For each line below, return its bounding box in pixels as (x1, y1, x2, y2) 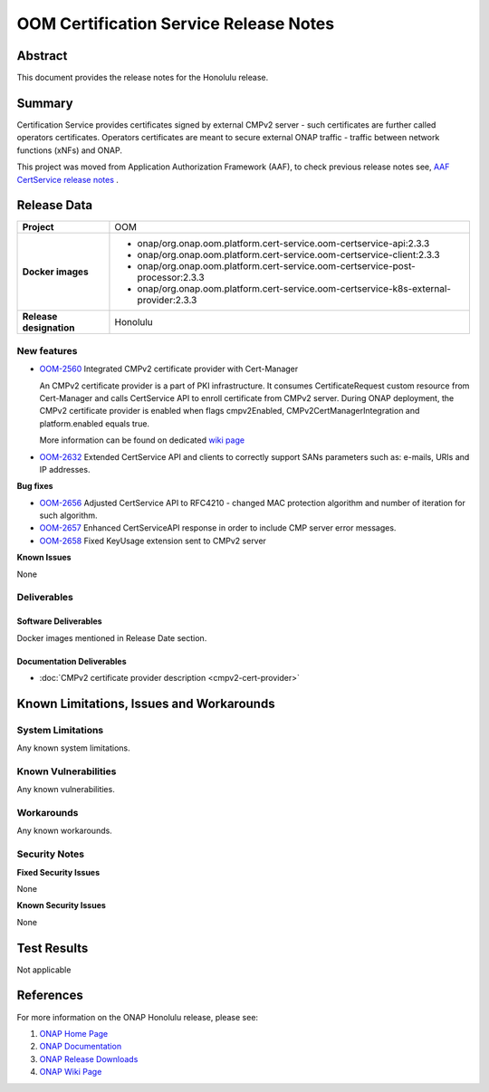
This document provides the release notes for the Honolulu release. (16, 72, 269, 83)
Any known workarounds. (16, 825, 112, 837)
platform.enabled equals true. (39, 417, 149, 429)
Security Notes (16, 848, 85, 860)
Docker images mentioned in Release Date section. (16, 632, 207, 643)
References (16, 988, 83, 1003)
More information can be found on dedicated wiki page (39, 435, 244, 445)
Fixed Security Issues (16, 867, 101, 877)
